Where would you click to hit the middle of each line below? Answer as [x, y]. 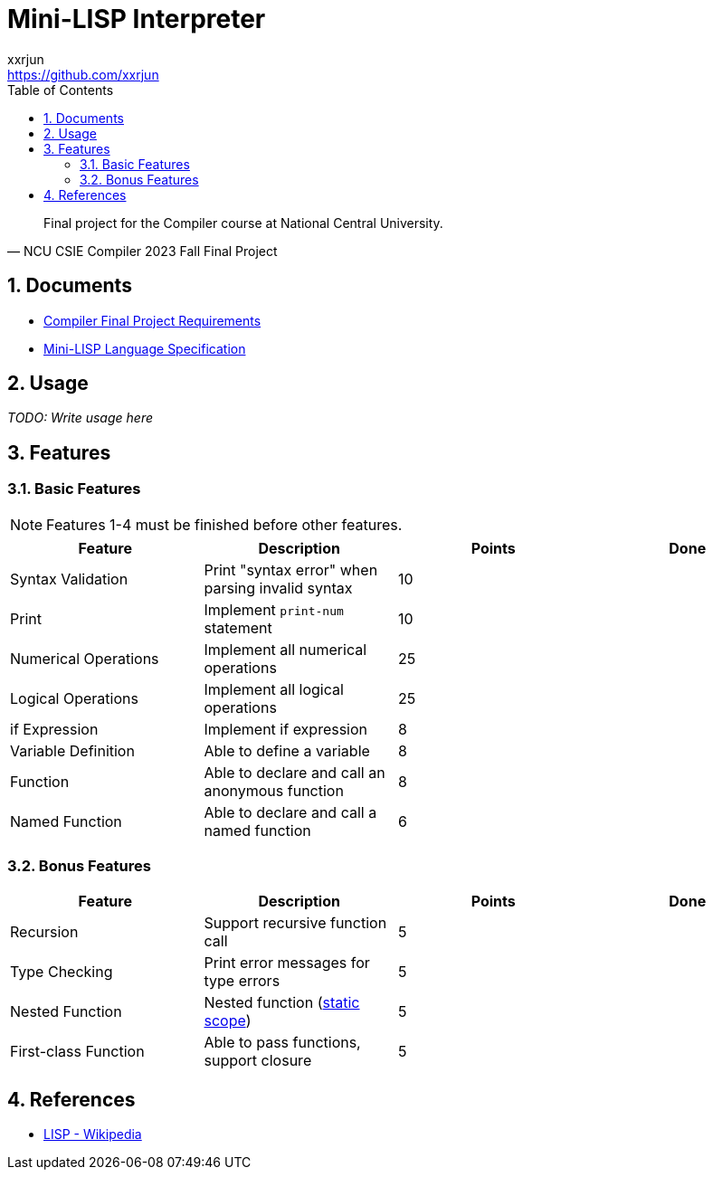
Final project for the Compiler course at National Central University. [243, 223]
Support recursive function [295, 923]
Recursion [44, 932]
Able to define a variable [287, 750]
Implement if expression [286, 729]
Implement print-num [274, 609]
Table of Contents [61, 90]
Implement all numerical [285, 649]
